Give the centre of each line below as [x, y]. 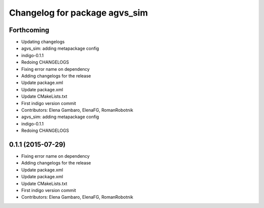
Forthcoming [29, 30]
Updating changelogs [43, 42]
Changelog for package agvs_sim [78, 13]
